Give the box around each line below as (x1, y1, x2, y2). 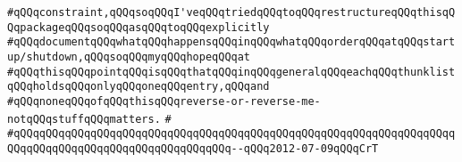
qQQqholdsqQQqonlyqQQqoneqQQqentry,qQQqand (7, 80, 270, 93)
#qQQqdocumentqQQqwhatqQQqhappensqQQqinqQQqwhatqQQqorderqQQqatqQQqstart (7, 36, 456, 49)
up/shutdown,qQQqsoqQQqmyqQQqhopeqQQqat (7, 50, 251, 63)
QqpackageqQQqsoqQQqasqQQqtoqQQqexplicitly (7, 20, 270, 34)
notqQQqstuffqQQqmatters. (7, 112, 161, 126)
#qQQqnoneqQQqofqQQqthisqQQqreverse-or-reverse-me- (7, 94, 321, 108)
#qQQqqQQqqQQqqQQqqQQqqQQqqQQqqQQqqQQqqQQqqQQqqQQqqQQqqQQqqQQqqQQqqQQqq (7, 127, 456, 141)
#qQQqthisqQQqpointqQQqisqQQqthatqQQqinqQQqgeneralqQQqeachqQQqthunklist (7, 65, 456, 78)
